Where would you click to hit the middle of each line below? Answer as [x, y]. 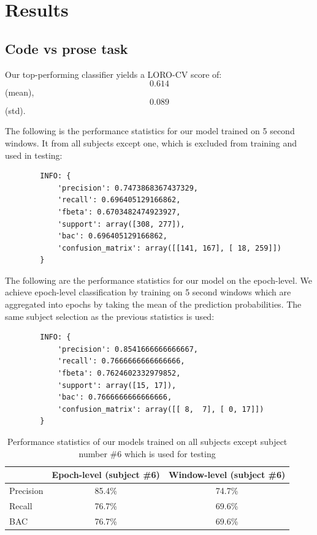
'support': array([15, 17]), [117, 385]
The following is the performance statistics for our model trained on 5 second [150, 131]
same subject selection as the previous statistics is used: [110, 316]
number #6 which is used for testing [147, 453]
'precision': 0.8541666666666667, [128, 349]
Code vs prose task [67, 48]
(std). [15, 110]
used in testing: [34, 155]
